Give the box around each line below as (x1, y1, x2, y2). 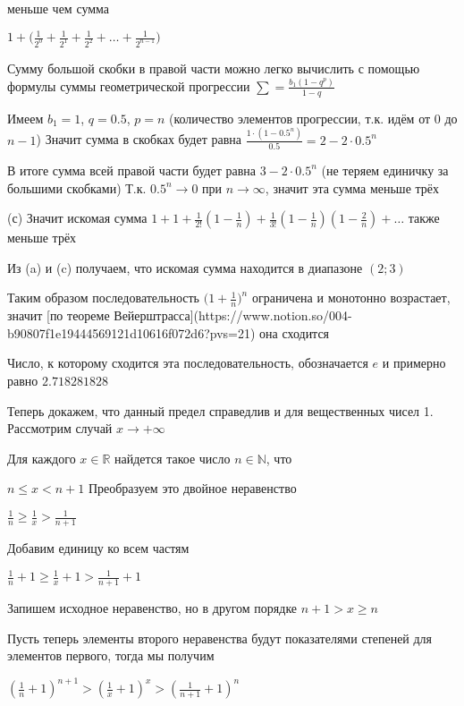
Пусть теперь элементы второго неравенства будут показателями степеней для (7, 628, 433, 647)
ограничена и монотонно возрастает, (251, 288, 451, 307)
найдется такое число (114, 448, 231, 467)
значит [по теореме (7, 306, 110, 325)
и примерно (382, 353, 446, 372)
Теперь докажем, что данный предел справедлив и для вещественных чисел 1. (7, 401, 434, 420)
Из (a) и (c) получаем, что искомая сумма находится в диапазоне (7, 258, 363, 276)
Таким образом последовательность (7, 288, 200, 307)
